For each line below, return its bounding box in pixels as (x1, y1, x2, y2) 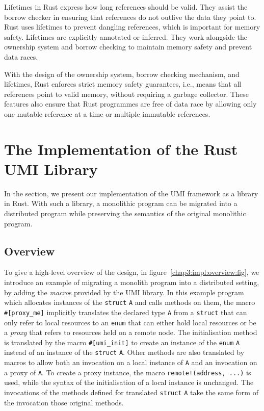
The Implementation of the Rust (4, 138, 238, 159)
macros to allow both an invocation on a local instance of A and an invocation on (4, 357, 257, 368)
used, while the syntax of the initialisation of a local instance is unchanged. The (4, 377, 254, 388)
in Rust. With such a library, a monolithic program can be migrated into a (4, 198, 237, 209)
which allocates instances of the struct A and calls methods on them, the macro (4, 297, 255, 307)
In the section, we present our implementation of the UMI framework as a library (4, 188, 258, 198)
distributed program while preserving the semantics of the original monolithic (4, 208, 246, 219)
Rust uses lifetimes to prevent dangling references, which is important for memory (4, 21, 260, 32)
